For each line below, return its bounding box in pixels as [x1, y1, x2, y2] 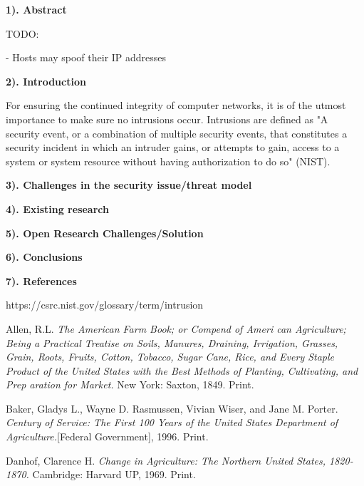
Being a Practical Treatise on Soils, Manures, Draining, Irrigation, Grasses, [6, 335, 338, 350]
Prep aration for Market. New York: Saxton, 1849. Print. [6, 377, 254, 392]
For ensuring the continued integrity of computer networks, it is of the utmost [6, 98, 346, 113]
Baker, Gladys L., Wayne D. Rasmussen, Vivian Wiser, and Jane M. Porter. [6, 400, 338, 415]
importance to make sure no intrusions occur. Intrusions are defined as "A [6, 111, 328, 126]
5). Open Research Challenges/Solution [6, 225, 204, 240]
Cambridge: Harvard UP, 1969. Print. [32, 467, 196, 482]
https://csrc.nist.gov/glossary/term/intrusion [6, 297, 204, 312]
